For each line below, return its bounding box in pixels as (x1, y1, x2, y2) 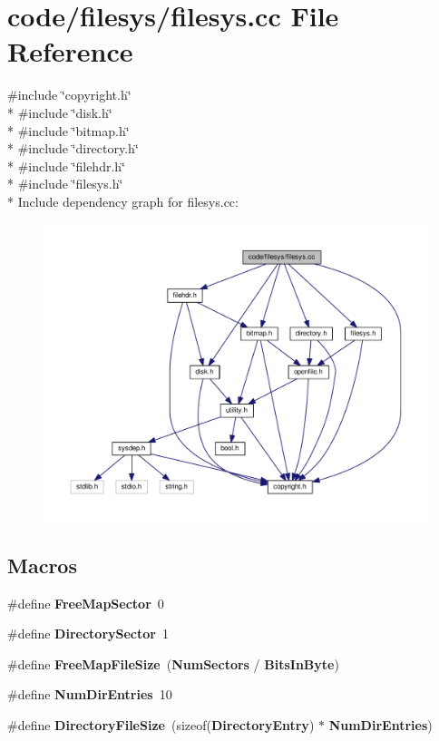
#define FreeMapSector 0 (7, 593, 164, 612)
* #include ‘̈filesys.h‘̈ (7, 174, 123, 193)
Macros (7, 551, 77, 579)
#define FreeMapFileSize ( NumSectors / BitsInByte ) (7, 654, 339, 673)
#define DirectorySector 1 (7, 624, 169, 643)
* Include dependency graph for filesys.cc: (7, 191, 239, 210)
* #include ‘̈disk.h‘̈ (7, 102, 112, 122)
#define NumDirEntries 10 (7, 685, 172, 704)
